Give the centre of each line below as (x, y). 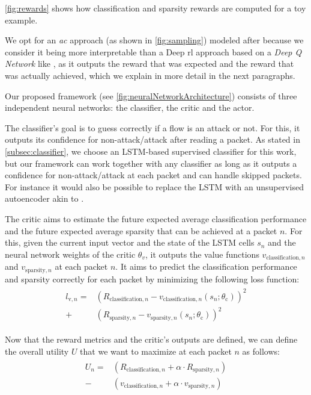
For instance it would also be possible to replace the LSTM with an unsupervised (154, 186)
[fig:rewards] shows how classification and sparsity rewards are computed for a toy (155, 8)
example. (21, 20)
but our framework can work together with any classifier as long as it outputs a (151, 163)
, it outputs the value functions (202, 254)
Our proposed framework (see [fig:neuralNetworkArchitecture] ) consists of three (151, 95)
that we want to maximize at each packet (156, 351)
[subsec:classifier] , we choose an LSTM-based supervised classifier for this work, (151, 151)
